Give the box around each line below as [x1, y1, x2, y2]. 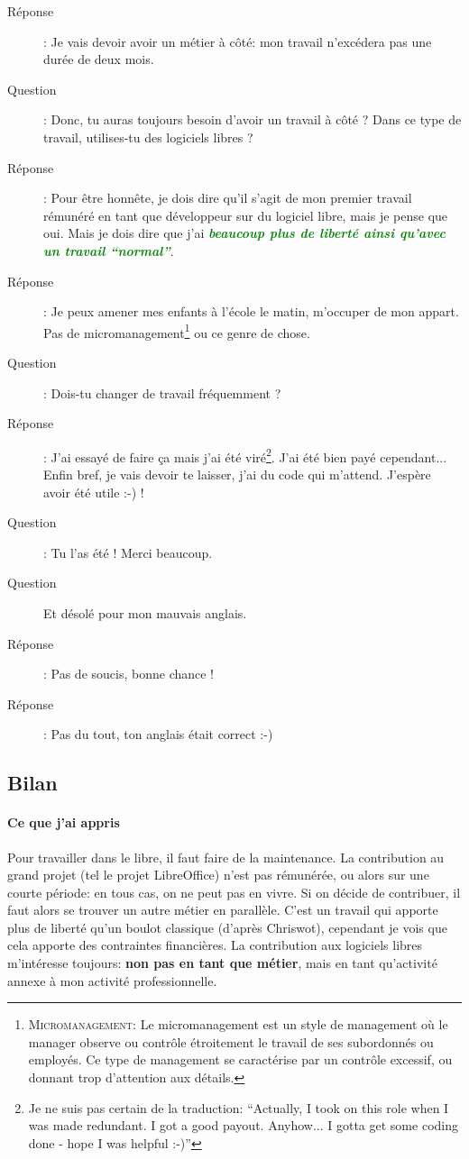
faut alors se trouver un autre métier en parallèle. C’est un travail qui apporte [7, 900, 438, 919]
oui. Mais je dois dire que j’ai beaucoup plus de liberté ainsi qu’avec [43, 224, 446, 242]
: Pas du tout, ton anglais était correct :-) [43, 725, 273, 744]
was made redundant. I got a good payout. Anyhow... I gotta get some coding [28, 1116, 458, 1135]
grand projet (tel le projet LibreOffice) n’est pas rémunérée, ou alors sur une [7, 865, 429, 884]
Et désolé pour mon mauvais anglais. [43, 603, 247, 622]
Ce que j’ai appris [7, 813, 120, 832]
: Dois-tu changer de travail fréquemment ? [43, 383, 281, 402]
